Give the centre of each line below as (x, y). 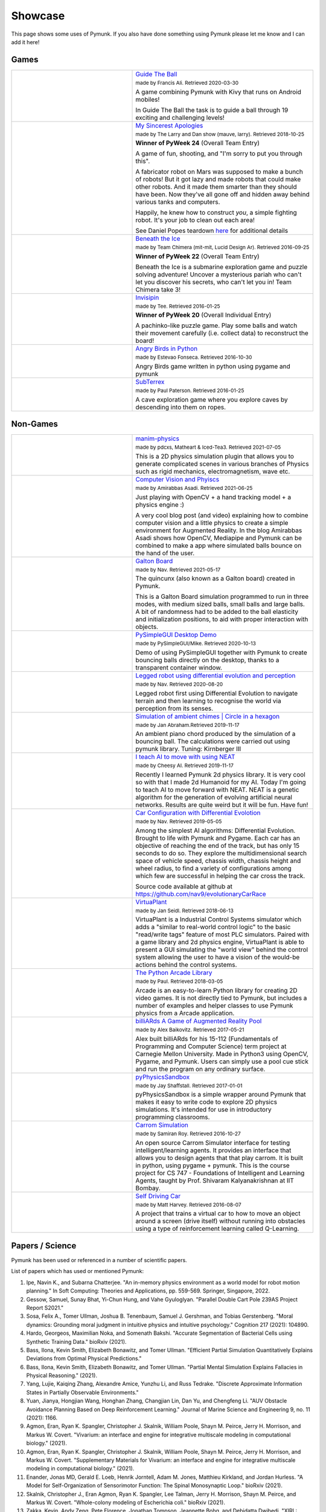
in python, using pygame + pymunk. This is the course (213, 1165)
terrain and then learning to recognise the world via (208, 700)
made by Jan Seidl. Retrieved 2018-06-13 (184, 911)
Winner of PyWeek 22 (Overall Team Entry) (197, 256)
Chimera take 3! (158, 289)
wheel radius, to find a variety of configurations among (214, 868)
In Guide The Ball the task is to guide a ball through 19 (212, 110)
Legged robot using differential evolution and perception (216, 676)
